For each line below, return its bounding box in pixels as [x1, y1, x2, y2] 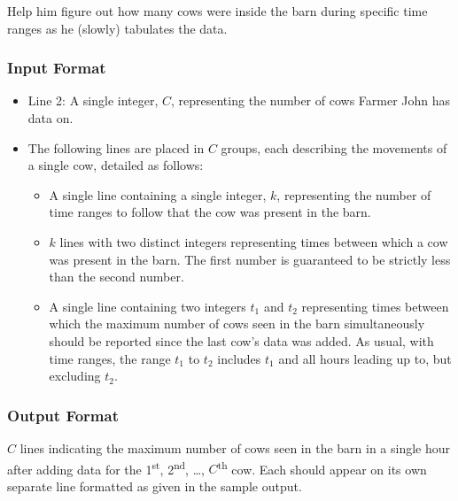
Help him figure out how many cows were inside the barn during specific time [7, 2, 428, 19]
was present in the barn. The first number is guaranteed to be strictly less [49, 250, 451, 268]
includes [217, 349, 261, 367]
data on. [27, 109, 74, 127]
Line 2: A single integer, [27, 91, 159, 110]
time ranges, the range [49, 349, 171, 367]
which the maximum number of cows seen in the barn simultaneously [49, 314, 425, 333]
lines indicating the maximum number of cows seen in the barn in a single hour [19, 438, 451, 457]
